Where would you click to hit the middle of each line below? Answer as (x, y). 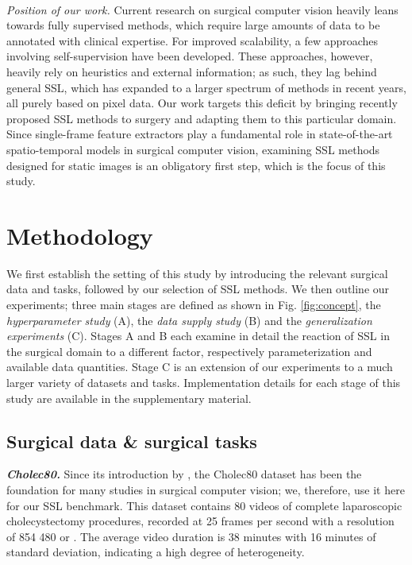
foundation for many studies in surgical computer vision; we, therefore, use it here (206, 489)
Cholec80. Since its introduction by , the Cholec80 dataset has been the (184, 474)
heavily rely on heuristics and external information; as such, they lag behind (192, 71)
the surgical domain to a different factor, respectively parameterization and (189, 351)
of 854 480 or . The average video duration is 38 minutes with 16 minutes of (191, 536)
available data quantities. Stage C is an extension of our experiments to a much (200, 367)
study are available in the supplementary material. (129, 398)
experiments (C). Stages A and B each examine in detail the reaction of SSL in (198, 336)
